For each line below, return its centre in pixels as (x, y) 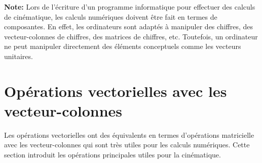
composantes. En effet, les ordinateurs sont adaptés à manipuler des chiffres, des (128, 26)
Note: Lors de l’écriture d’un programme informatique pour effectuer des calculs (130, 7)
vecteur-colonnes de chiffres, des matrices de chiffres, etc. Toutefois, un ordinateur (131, 36)
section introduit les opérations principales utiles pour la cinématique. (113, 155)
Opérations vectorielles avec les (116, 91)
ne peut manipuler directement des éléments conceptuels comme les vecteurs (123, 46)
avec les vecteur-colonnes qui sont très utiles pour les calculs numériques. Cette (127, 145)
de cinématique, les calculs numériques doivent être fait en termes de (111, 16)
